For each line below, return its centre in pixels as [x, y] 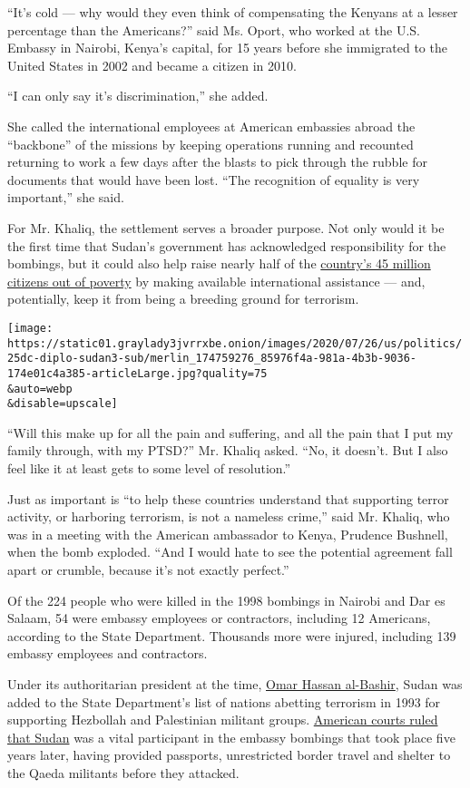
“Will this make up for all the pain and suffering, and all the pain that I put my [230, 432]
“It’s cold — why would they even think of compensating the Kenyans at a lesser [233, 12]
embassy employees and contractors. [108, 653]
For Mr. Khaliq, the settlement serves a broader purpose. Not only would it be [226, 227]
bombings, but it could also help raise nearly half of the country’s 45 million [219, 263]
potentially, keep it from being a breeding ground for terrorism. [183, 299]
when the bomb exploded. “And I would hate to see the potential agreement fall [230, 552]
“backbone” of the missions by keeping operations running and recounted [211, 144]
